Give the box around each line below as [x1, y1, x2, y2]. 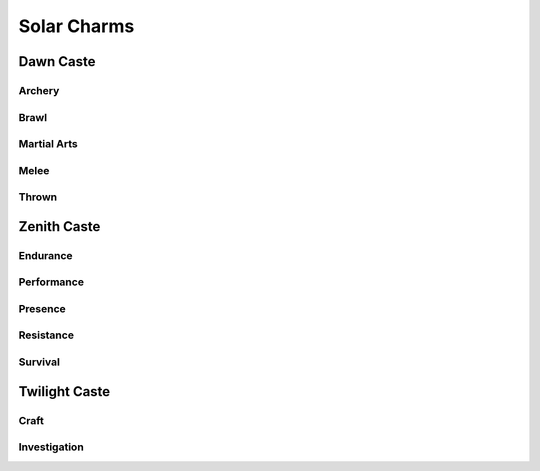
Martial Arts [18, 137, 79, 151]
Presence [18, 301, 67, 315]
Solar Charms [18, 15, 135, 37]
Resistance [18, 328, 75, 342]
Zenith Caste [18, 218, 101, 235]
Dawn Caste [18, 53, 96, 70]
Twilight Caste [18, 383, 111, 400]
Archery [18, 83, 60, 97]
